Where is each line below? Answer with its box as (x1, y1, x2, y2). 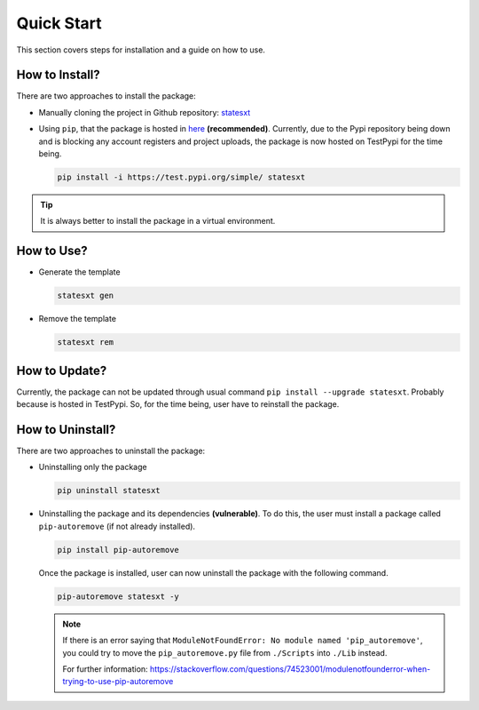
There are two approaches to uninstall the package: (16, 445, 206, 457)
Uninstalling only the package (38, 462, 147, 473)
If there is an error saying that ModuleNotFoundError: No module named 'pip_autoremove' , (62, 635, 423, 646)
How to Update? (16, 363, 107, 378)
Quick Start (16, 13, 102, 33)
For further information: (62, 663, 148, 674)
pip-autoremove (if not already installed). (38, 521, 195, 531)
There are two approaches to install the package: (16, 91, 197, 101)
